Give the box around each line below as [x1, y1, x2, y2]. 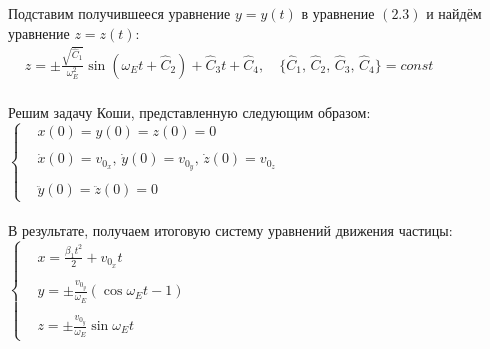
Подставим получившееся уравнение [8, 3, 231, 23]
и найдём [426, 3, 482, 23]
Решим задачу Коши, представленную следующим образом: [8, 101, 371, 122]
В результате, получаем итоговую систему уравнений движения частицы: [8, 220, 453, 241]
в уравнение [301, 3, 375, 23]
